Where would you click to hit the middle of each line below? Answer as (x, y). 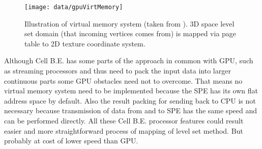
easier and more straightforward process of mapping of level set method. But (124, 130)
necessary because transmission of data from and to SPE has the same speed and (130, 110)
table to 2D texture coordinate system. (85, 43)
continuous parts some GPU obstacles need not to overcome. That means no (123, 80)
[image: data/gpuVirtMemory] (74, 7)
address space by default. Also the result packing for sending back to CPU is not (130, 100)
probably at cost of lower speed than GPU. (71, 141)
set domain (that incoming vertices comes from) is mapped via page (130, 33)
